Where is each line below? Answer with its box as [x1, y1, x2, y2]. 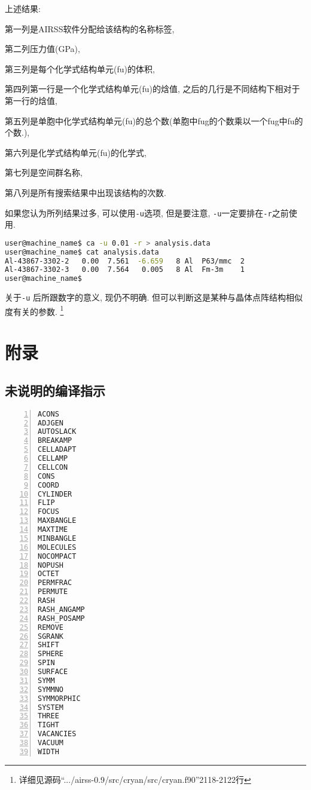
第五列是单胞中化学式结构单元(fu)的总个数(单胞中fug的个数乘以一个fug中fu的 [5, 114, 303, 127]
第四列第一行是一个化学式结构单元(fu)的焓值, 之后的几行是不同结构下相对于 [5, 82, 300, 95]
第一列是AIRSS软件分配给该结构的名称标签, [5, 22, 175, 35]
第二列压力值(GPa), [5, 42, 80, 55]
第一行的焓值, [5, 94, 57, 106]
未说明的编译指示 [5, 381, 105, 399]
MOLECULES [38, 543, 77, 552]
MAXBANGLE [38, 516, 77, 525]
